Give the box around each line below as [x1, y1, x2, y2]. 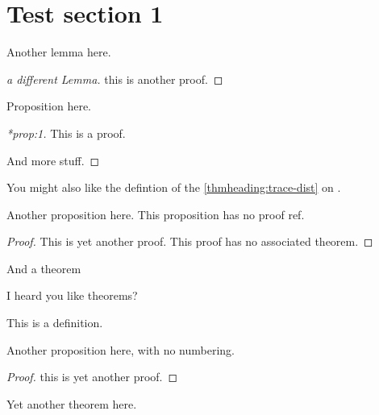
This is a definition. [6, 314, 103, 331]
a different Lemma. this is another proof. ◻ [6, 70, 223, 87]
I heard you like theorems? [6, 287, 138, 304]
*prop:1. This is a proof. [6, 124, 126, 141]
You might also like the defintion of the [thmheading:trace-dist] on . [6, 179, 341, 196]
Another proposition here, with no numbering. [6, 341, 235, 358]
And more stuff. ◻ [6, 151, 100, 168]
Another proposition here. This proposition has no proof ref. [6, 205, 305, 222]
